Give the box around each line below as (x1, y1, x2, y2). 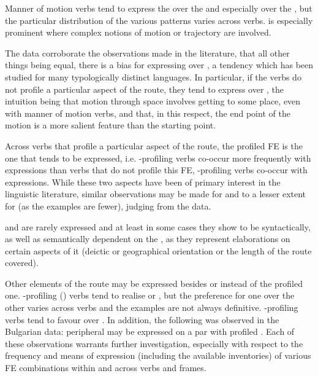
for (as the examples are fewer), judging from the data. (5, 199, 211, 212)
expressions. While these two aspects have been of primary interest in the (5, 175, 281, 188)
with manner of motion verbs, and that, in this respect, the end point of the (5, 106, 290, 119)
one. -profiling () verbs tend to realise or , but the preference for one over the (5, 289, 295, 302)
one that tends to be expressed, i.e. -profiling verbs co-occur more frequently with (5, 151, 311, 164)
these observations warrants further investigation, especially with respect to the (5, 337, 303, 350)
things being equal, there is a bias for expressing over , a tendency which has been (5, 58, 314, 71)
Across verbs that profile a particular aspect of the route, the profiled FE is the (5, 139, 303, 152)
